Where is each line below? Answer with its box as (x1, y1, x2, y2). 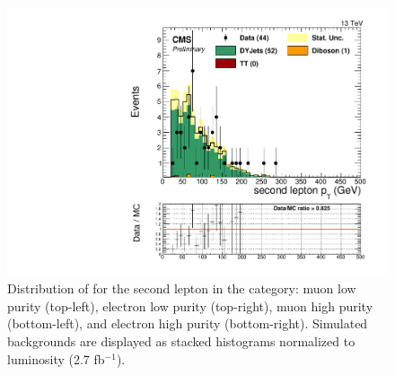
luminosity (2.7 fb (7, 349, 105, 368)
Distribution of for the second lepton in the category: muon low (7, 279, 356, 298)
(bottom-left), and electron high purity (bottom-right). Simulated (7, 314, 368, 333)
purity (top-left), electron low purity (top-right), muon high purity (7, 296, 373, 315)
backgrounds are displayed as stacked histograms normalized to (7, 332, 355, 351)
